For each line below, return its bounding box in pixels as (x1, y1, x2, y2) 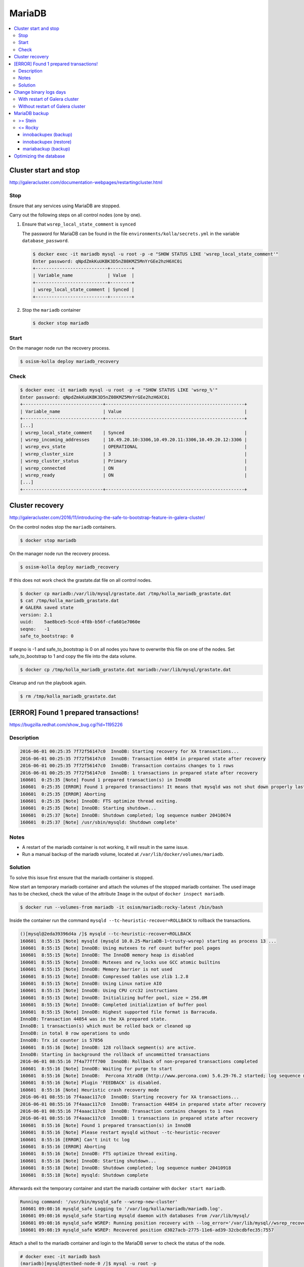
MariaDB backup (14, 110, 49, 117)
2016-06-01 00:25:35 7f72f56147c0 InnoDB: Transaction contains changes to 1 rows (20, 763, 234, 769)
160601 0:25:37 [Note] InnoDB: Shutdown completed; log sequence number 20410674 (20, 812, 232, 818)
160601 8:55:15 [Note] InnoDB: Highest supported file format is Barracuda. (20, 1009, 218, 1015)
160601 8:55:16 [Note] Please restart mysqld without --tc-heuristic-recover (20, 1130, 220, 1135)
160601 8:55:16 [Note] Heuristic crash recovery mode (20, 1087, 159, 1093)
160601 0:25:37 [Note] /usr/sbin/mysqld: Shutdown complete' (20, 819, 178, 826)
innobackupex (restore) (23, 138, 72, 144)
